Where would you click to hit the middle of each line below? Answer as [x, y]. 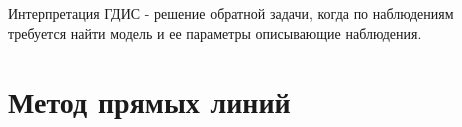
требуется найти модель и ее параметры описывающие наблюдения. [215, 32]
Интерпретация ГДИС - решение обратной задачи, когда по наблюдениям [231, 13]
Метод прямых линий [149, 101]
